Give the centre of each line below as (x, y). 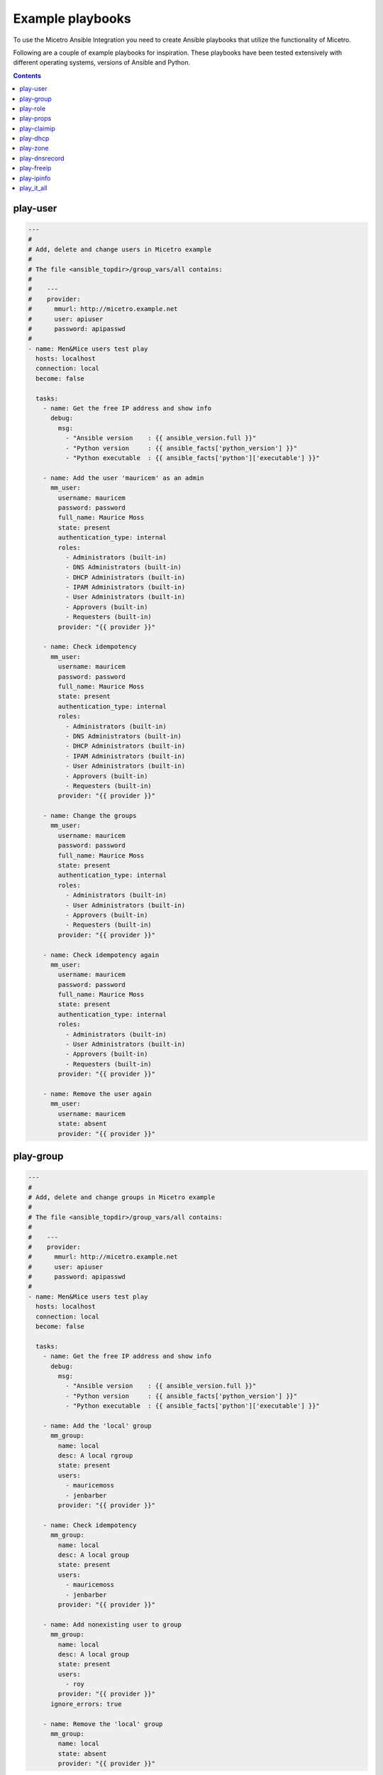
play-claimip (38, 129)
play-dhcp (34, 138)
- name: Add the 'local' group (97, 1426)
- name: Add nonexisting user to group (112, 1624)
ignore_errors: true (86, 1704)
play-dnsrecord (42, 158)
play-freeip (35, 168)
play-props (35, 119)
